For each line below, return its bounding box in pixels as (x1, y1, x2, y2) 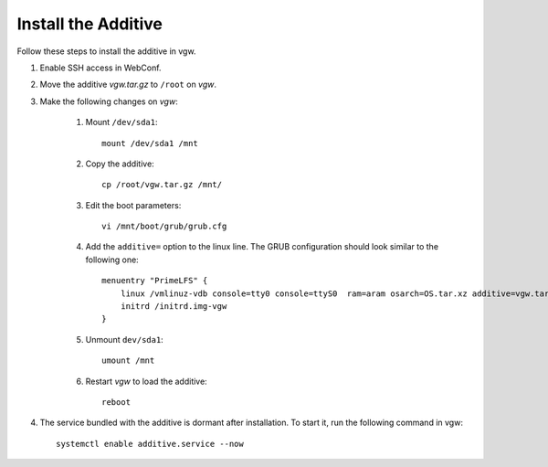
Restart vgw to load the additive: (85, 376, 207, 387)
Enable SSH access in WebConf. (39, 62, 162, 73)
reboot (101, 397, 132, 407)
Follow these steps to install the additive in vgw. (16, 46, 196, 57)
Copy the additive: (85, 158, 154, 169)
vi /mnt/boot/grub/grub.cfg (101, 221, 227, 232)
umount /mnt (101, 356, 155, 366)
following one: (85, 254, 139, 265)
